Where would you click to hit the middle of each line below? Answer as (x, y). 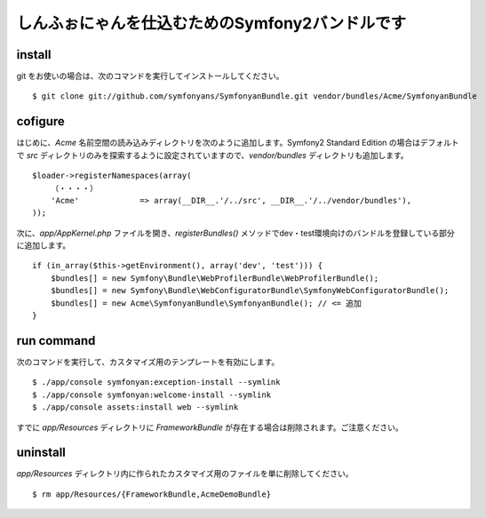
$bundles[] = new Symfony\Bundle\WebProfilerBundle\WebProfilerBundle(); (215, 278)
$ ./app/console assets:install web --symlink (135, 407)
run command (56, 341)
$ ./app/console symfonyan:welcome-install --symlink (151, 394)
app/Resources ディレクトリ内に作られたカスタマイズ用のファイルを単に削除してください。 (185, 474)
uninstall (41, 453)
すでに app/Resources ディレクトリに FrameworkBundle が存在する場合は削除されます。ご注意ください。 (210, 427)
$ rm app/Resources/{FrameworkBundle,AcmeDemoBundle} (151, 494)
